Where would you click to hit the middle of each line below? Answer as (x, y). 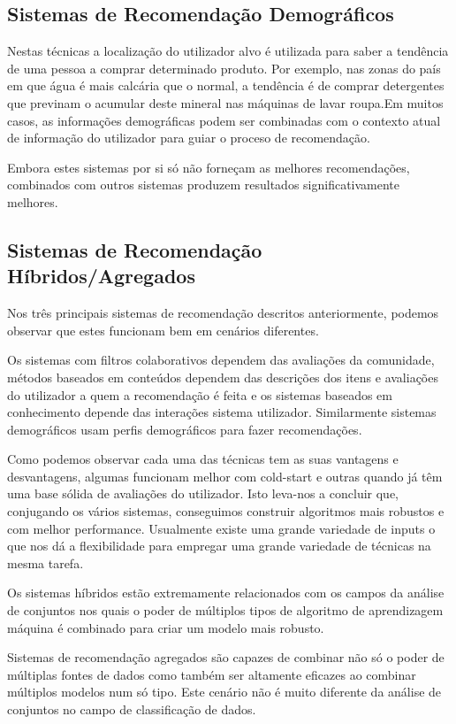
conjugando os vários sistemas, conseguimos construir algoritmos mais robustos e (226, 511)
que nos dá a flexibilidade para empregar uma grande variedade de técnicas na (219, 546)
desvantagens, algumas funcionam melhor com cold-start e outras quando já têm (225, 476)
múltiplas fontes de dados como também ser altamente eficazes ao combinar (212, 674)
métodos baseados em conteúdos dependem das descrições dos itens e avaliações (223, 377)
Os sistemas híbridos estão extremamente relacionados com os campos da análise (226, 593)
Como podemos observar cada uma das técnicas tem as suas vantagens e (203, 459)
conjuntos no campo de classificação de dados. (132, 709)
